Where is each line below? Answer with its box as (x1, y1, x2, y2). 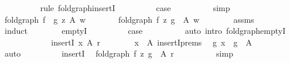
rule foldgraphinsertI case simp (40, 2, 230, 13)
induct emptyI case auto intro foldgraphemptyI (4, 24, 286, 37)
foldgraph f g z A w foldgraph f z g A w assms (4, 13, 254, 25)
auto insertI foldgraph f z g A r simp (4, 47, 233, 60)
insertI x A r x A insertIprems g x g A (51, 36, 252, 48)
